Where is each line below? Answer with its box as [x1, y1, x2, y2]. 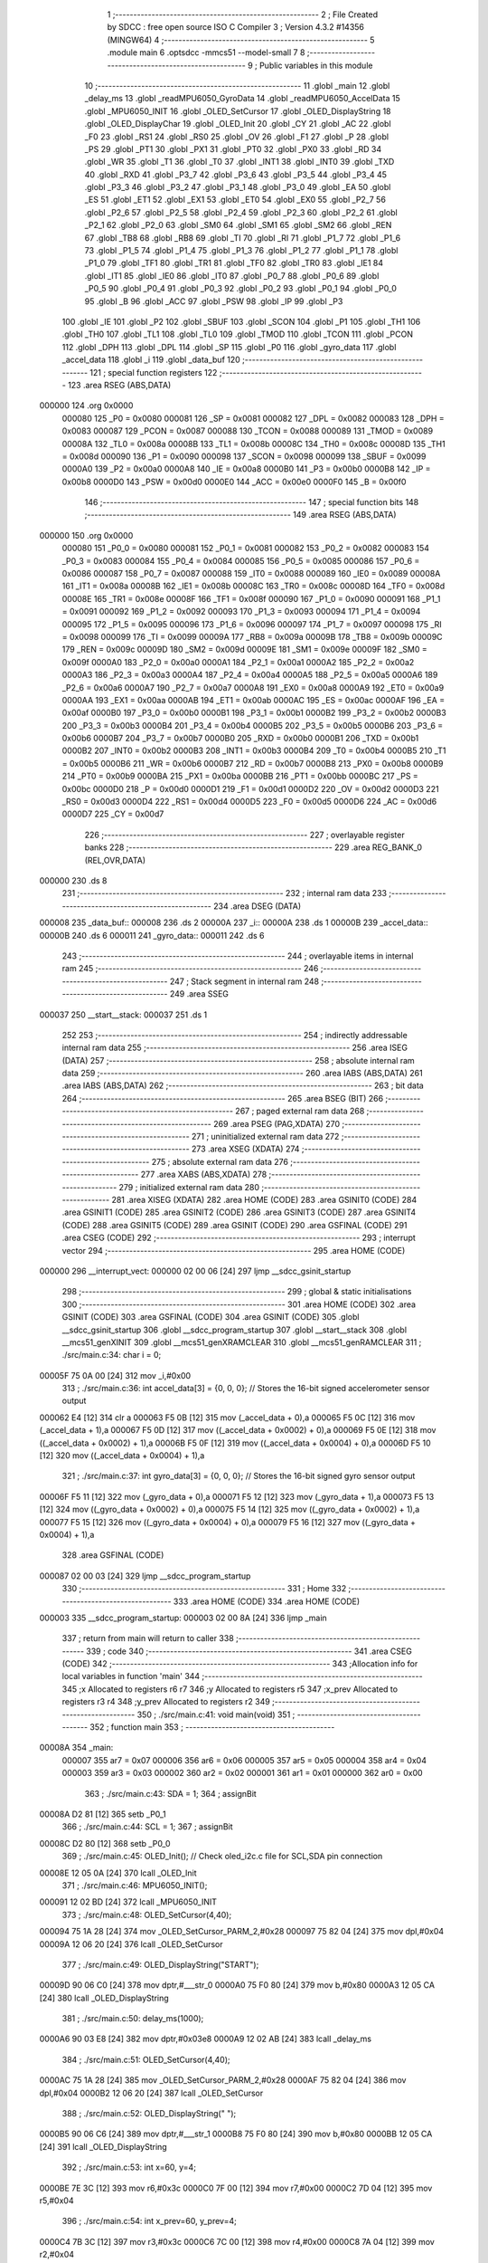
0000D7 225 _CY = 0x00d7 [61, 808, 164, 819]
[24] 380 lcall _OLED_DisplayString [39, 1992, 169, 2003]
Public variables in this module [258, 60, 373, 71]
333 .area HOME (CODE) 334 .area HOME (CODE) [173, 1596, 361, 1607]
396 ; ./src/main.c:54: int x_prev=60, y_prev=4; [61, 2216, 237, 2227]
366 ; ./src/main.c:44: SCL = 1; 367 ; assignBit [61, 1821, 234, 1832]
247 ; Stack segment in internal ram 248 [169, 976, 320, 987]
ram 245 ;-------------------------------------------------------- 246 [61, 963, 319, 974]
